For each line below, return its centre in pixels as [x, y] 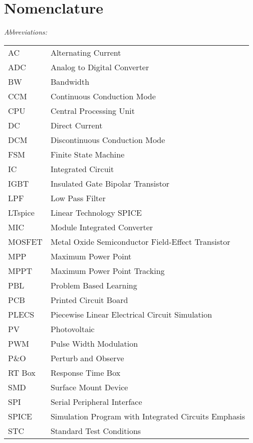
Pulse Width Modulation [94, 343]
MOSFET [25, 241]
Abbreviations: [26, 32]
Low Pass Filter [78, 198]
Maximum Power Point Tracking [107, 270]
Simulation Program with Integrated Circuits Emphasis [148, 416]
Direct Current [76, 125]
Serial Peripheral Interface [96, 401]
